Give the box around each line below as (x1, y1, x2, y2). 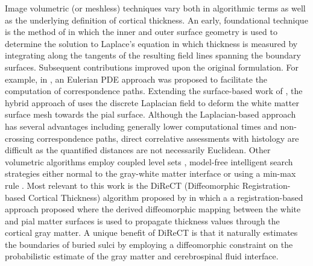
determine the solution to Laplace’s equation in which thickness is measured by (5, 37, 298, 49)
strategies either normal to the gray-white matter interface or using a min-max (5, 167, 296, 180)
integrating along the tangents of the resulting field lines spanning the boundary (5, 49, 301, 62)
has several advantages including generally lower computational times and (5, 119, 277, 132)
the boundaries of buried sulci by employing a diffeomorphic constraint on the (5, 238, 293, 250)
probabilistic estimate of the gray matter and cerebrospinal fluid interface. (5, 250, 279, 262)
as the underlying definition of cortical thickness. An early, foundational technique (5, 13, 308, 26)
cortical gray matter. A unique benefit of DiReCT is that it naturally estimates (5, 226, 298, 239)
